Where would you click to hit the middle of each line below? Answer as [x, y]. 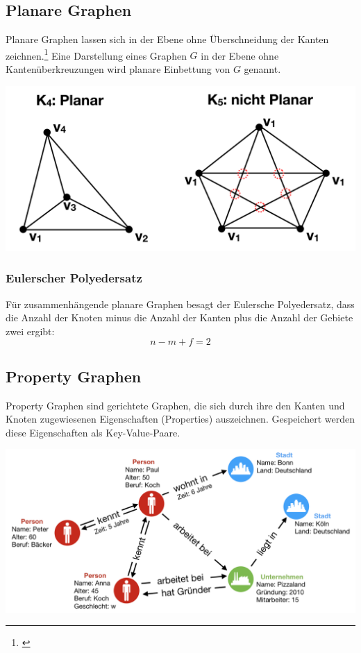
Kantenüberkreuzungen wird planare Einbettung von [118, 69]
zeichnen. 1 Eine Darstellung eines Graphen [96, 54]
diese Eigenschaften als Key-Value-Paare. [93, 432]
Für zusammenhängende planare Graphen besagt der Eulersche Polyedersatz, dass [180, 304]
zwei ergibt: [30, 331]
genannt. [262, 69]
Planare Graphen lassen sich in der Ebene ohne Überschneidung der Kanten [167, 39]
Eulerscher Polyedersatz [74, 278]
